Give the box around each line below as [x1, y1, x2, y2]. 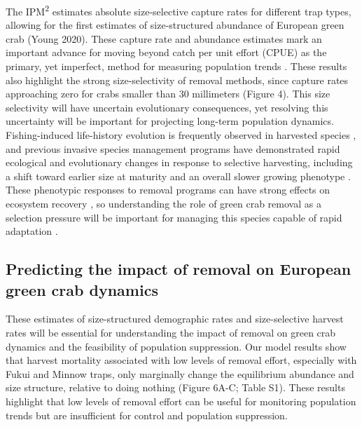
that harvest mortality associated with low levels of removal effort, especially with [6, 353, 357, 367]
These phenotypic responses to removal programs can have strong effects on [6, 182, 330, 197]
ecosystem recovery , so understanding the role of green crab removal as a [6, 196, 321, 210]
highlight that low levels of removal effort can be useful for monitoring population [6, 393, 356, 408]
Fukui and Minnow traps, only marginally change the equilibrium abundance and [6, 366, 354, 381]
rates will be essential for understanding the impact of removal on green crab [6, 325, 336, 339]
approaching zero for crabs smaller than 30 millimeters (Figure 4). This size [6, 86, 330, 101]
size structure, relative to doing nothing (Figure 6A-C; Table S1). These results [6, 380, 345, 395]
